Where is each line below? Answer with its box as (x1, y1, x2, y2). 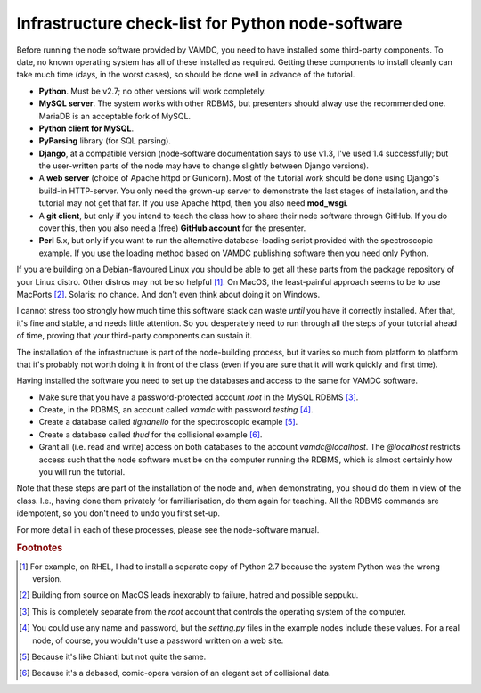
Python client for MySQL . (38, 123, 135, 134)
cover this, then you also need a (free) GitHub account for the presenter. (38, 223, 306, 233)
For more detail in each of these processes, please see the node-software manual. (16, 524, 320, 534)
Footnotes (16, 542, 63, 554)
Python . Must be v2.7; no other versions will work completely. (38, 86, 266, 96)
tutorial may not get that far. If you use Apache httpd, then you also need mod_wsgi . (38, 198, 349, 208)
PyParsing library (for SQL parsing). (38, 135, 171, 146)
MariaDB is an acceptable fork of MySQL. (38, 110, 192, 121)
